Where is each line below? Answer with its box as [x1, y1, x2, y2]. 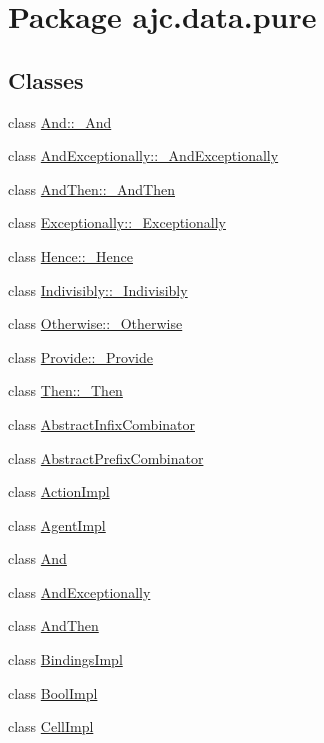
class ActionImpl [8, 481, 110, 502]
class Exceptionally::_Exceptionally [8, 212, 226, 233]
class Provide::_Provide [8, 346, 153, 367]
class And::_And [8, 111, 112, 132]
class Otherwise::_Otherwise [8, 313, 183, 334]
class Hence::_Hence [8, 245, 133, 266]
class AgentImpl [8, 514, 106, 535]
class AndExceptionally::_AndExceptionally [8, 145, 279, 166]
